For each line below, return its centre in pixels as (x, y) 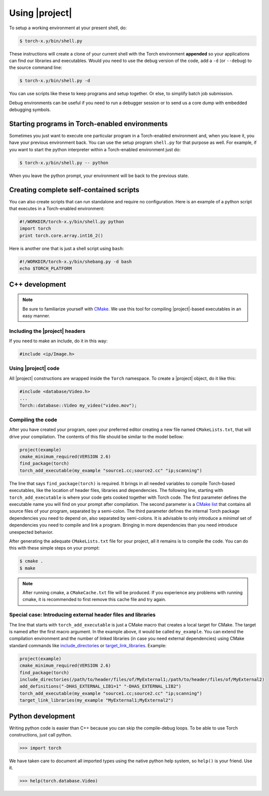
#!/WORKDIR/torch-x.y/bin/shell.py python (72, 221)
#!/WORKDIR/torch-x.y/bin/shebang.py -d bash (76, 261)
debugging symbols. (30, 110)
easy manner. (36, 315)
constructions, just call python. (41, 735)
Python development (42, 716)
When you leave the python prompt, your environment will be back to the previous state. (99, 176)
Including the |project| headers (47, 331)
